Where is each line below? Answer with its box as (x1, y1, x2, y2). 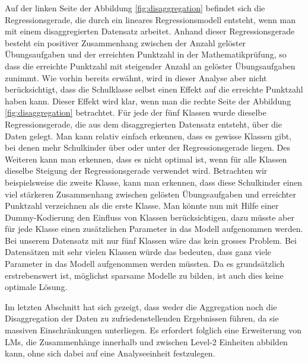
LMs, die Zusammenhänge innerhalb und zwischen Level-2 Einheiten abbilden (5, 335, 288, 348)
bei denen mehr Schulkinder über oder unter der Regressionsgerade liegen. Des (5, 141, 290, 154)
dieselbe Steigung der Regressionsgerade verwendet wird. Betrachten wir (5, 164, 268, 177)
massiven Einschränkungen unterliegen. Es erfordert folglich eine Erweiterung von (5, 324, 302, 336)
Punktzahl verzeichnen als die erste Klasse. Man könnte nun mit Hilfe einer (5, 199, 279, 212)
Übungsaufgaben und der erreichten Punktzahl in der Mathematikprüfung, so (5, 48, 287, 60)
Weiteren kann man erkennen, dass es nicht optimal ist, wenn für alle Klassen (5, 152, 287, 165)
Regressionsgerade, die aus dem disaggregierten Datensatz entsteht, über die (5, 117, 282, 130)
